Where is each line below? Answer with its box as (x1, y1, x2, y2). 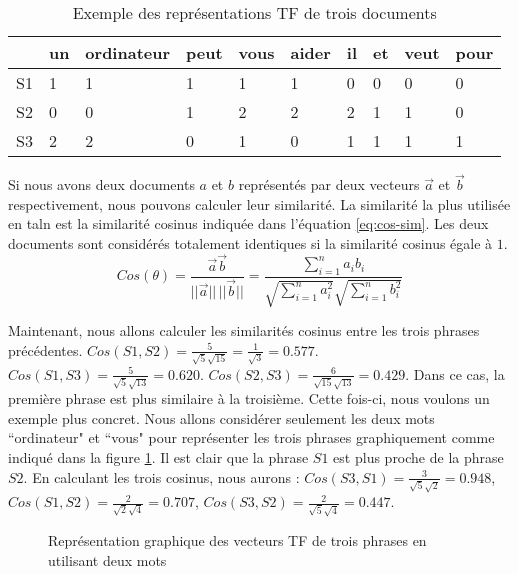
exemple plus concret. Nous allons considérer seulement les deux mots (8, 407, 435, 428)
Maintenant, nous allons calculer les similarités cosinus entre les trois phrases (8, 320, 480, 341)
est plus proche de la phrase (333, 447, 504, 468)
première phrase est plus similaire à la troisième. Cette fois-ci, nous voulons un (8, 388, 490, 409)
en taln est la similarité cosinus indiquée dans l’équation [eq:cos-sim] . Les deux (8, 213, 489, 234)
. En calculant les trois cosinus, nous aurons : (23, 466, 300, 487)
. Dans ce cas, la (405, 363, 505, 384)
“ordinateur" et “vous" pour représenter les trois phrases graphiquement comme (8, 427, 495, 448)
